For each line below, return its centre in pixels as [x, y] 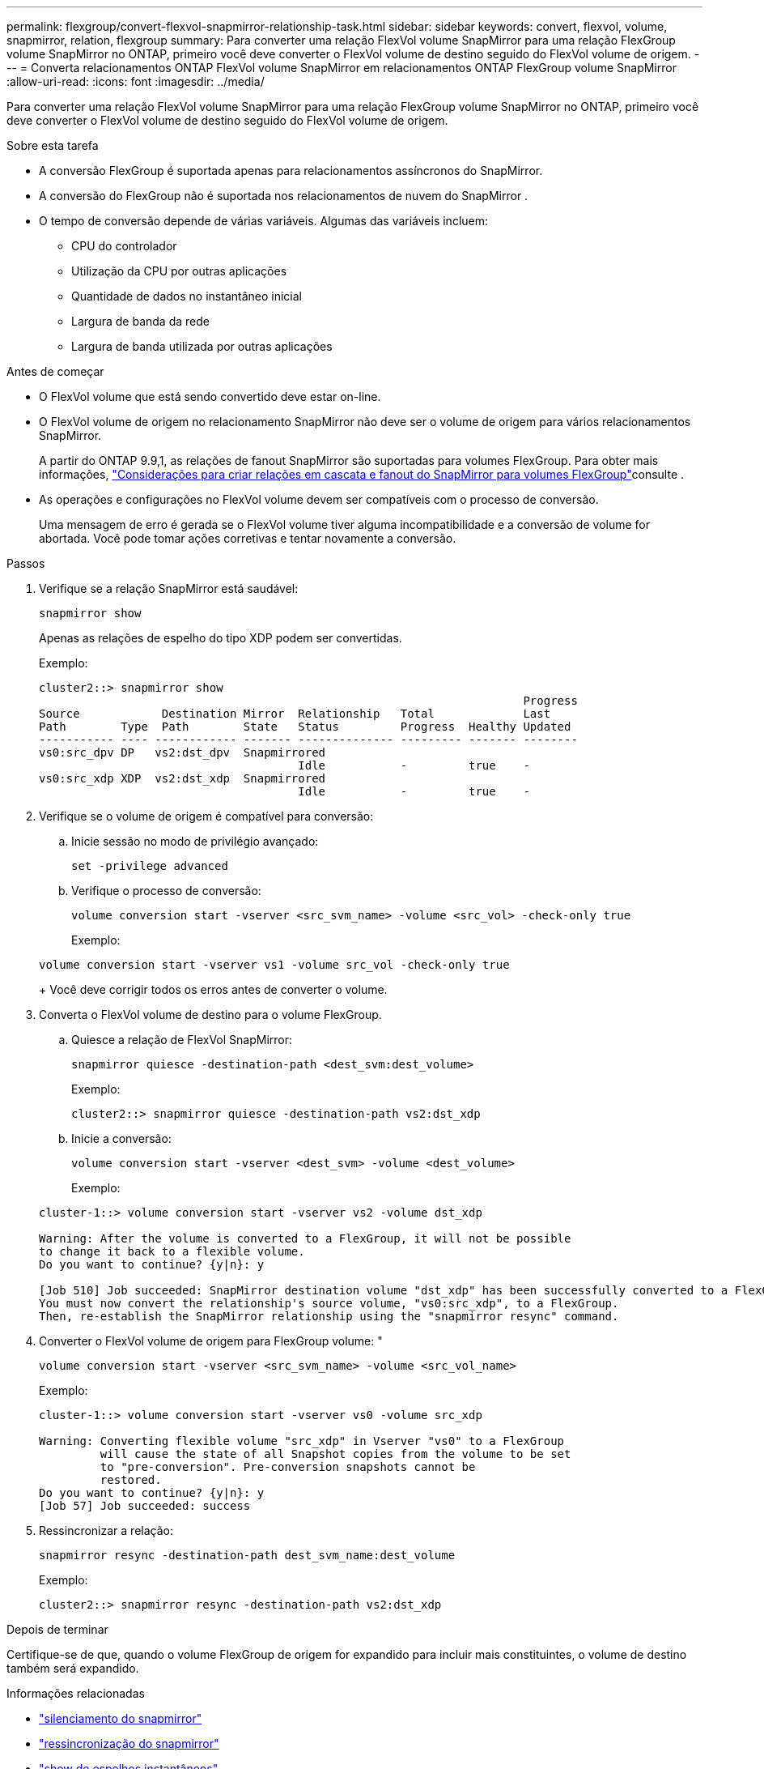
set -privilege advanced [150, 866]
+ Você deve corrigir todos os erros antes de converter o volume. [213, 989]
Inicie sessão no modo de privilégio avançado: [195, 841]
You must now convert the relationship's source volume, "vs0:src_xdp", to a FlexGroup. [329, 1303]
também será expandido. [73, 1668]
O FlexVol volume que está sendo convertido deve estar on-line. [210, 396]
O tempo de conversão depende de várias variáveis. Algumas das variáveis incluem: [264, 221]
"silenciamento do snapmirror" [121, 1718]
